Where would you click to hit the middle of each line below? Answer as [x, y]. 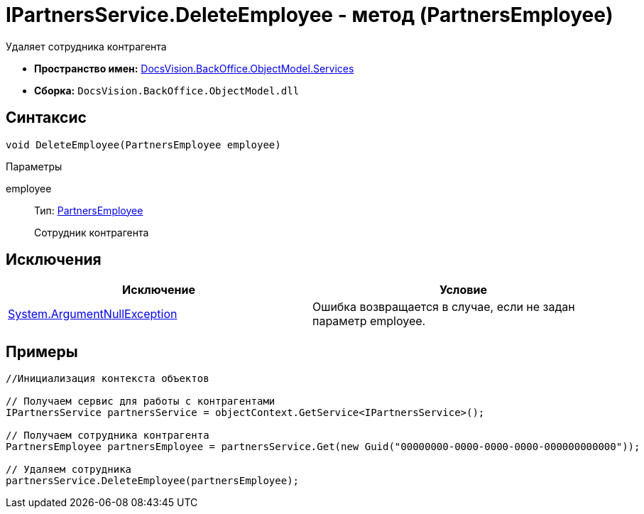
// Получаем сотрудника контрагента [108, 436]
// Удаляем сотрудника [69, 470]
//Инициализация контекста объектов [108, 379]
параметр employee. [369, 321]
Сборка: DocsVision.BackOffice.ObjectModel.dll [167, 90]
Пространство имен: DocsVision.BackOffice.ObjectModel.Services [194, 68]
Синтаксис [46, 118]
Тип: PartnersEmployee [89, 210]
